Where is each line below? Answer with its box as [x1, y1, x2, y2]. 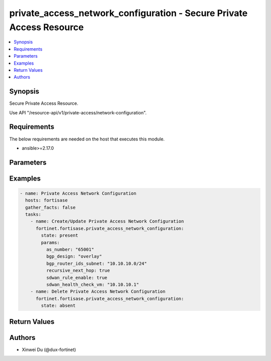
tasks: [25, 212, 42, 218]
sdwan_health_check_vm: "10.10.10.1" [46, 281, 139, 287]
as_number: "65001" [46, 247, 94, 253]
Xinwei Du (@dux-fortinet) [22, 346, 76, 352]
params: [41, 240, 60, 245]
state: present [41, 233, 79, 238]
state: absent [41, 303, 76, 308]
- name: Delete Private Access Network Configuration [30, 289, 166, 294]
